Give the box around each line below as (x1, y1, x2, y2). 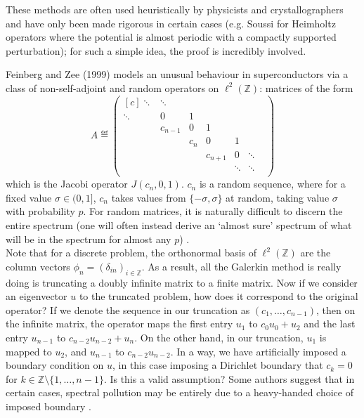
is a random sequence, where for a (199, 176, 346, 191)
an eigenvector (6, 289, 67, 303)
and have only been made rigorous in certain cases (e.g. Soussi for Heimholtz (6, 15, 336, 30)
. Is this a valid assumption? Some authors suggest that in (103, 371, 355, 386)
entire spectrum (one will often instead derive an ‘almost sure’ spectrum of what (6, 218, 352, 232)
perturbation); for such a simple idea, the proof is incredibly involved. (6, 43, 306, 58)
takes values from (111, 190, 186, 204)
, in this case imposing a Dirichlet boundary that (112, 358, 323, 372)
